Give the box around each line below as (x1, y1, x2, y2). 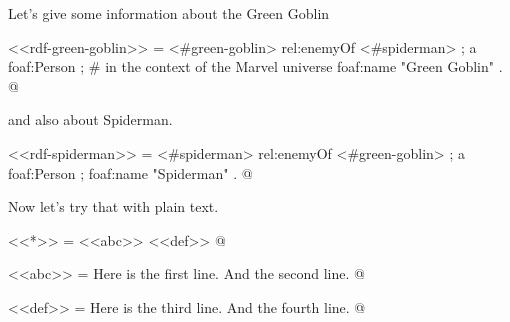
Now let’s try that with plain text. (8, 196, 219, 217)
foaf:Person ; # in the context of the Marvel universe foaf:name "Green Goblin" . (8, 56, 503, 77)
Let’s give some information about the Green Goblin (8, 3, 330, 23)
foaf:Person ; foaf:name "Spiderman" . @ (8, 162, 253, 183)
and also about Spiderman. (8, 109, 173, 130)
